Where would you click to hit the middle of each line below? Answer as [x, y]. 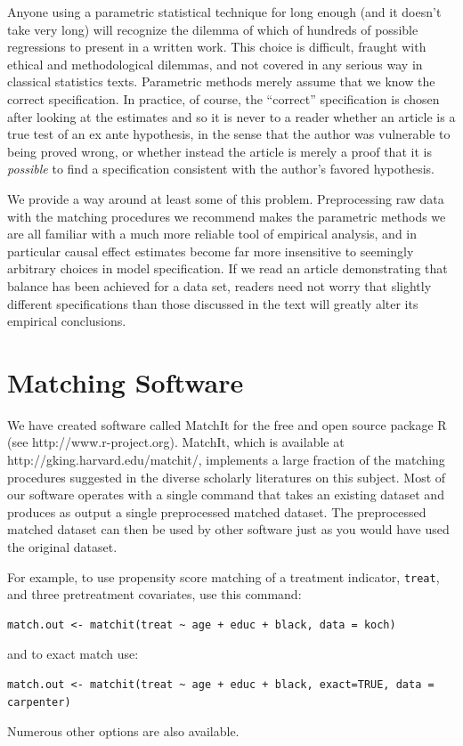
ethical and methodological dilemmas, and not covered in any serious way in [215, 64]
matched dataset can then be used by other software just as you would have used [228, 529]
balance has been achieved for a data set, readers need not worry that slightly [219, 285]
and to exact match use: [73, 654]
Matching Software [126, 381]
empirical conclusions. [67, 321]
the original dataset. [62, 546]
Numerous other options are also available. [123, 731]
